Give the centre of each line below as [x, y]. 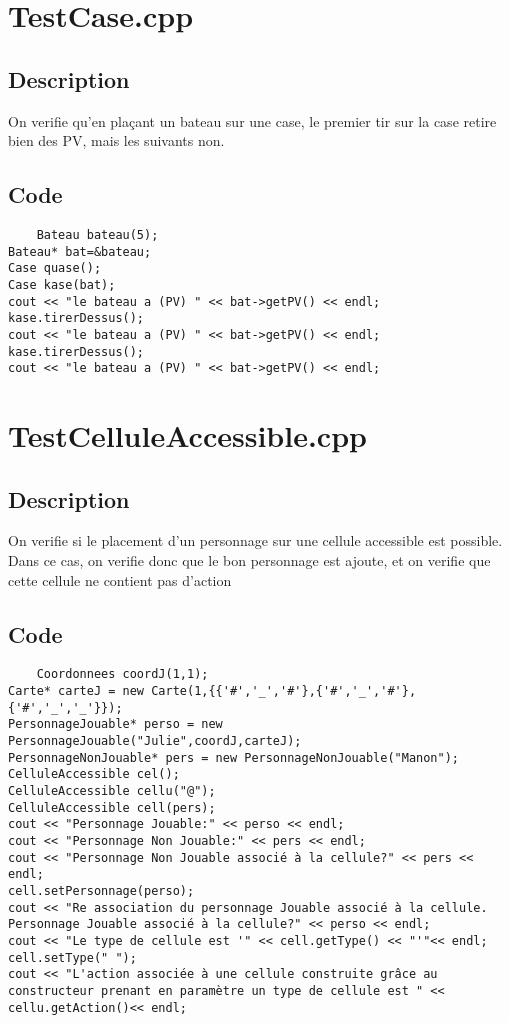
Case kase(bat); [62, 284]
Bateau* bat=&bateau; [80, 251]
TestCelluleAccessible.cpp [187, 435]
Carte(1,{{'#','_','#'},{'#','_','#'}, [284, 691]
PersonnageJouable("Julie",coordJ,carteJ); [155, 741]
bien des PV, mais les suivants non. [116, 140]
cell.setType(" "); [72, 957]
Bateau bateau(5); [97, 234]
